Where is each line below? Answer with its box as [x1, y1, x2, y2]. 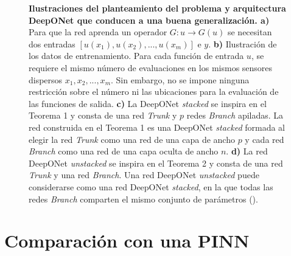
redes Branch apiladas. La [186, 109, 284, 122]
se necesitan [227, 26, 272, 38]
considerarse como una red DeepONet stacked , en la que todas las [29, 180, 273, 193]
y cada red [245, 133, 284, 145]
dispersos [29, 73, 63, 86]
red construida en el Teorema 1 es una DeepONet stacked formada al [29, 120, 285, 133]
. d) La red [226, 145, 268, 157]
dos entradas [29, 37, 75, 50]
